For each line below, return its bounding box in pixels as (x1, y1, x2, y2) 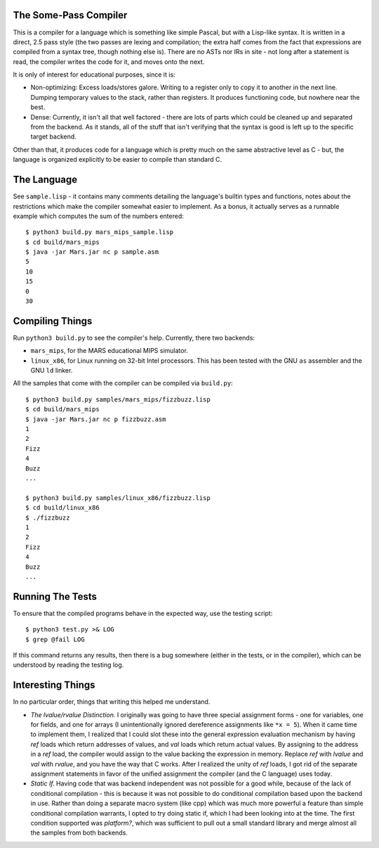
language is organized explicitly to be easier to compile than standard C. (13, 155, 222, 164)
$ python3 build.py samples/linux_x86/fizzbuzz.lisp (25, 494, 211, 502)
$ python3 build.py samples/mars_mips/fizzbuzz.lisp (25, 395, 211, 404)
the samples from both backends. (30, 828, 128, 837)
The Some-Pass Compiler (13, 9, 128, 21)
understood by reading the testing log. (13, 661, 124, 669)
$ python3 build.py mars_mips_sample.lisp (25, 229, 174, 236)
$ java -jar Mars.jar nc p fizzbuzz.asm (25, 415, 166, 423)
